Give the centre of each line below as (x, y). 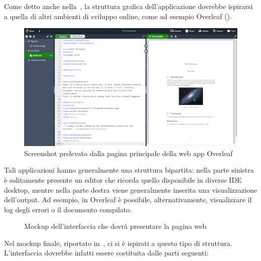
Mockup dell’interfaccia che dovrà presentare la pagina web (115, 226)
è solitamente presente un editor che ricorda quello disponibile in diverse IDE (123, 179)
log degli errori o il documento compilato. (68, 209)
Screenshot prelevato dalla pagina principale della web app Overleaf (128, 153)
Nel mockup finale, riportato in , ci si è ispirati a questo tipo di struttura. (118, 243)
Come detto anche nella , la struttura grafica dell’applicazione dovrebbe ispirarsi (128, 6)
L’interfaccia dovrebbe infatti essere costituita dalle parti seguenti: (106, 253)
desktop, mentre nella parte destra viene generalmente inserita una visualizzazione (131, 189)
